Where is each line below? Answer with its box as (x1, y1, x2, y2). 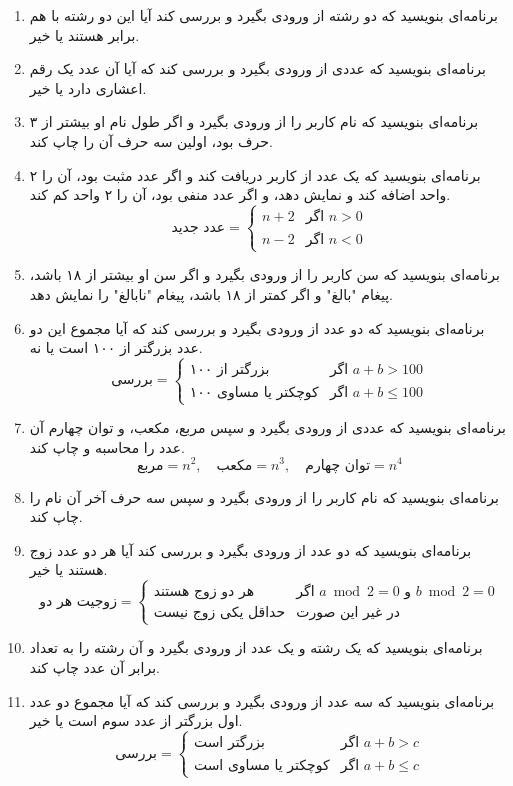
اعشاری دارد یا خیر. (29, 77, 147, 98)
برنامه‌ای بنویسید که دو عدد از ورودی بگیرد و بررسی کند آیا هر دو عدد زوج (29, 539, 472, 560)
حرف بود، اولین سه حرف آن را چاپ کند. (29, 130, 273, 151)
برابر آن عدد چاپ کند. (29, 657, 160, 678)
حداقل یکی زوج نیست (153, 606, 286, 621)
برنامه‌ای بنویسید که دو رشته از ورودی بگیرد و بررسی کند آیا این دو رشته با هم (29, 5, 499, 25)
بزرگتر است (193, 736, 265, 751)
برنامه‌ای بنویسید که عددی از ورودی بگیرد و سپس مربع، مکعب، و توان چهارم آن (29, 417, 506, 438)
